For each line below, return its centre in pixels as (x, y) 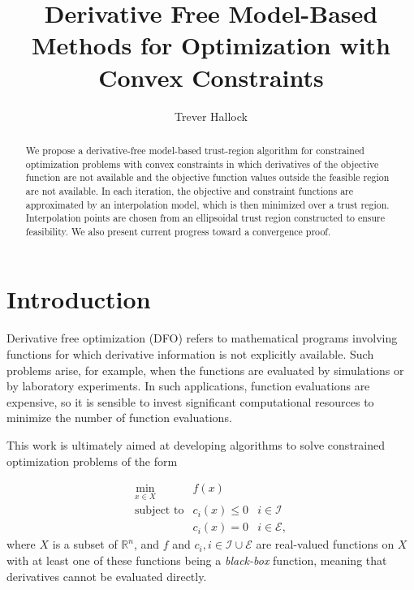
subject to (160, 511)
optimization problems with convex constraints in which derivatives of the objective (202, 164)
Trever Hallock (211, 116)
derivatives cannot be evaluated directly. (107, 576)
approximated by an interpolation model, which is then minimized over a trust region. (207, 204)
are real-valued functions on (325, 544)
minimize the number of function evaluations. (119, 418)
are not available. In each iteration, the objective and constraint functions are (190, 190)
